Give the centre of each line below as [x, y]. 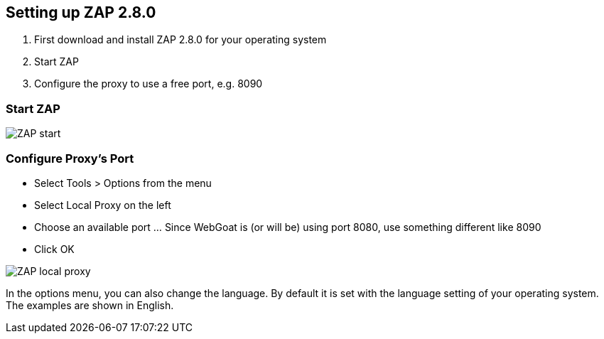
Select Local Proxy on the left [103, 205]
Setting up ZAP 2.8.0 [81, 12]
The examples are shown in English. [90, 305]
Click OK [54, 249]
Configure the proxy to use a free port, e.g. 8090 [149, 84]
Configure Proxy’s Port [70, 158]
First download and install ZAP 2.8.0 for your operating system [180, 40]
